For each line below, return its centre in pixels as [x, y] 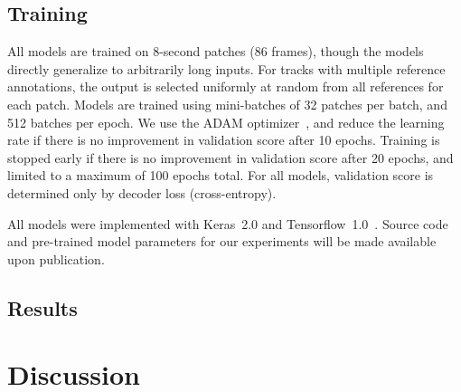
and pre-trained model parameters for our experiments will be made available [222, 241]
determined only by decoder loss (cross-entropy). [142, 192]
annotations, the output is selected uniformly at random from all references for [226, 86]
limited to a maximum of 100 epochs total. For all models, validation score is [221, 175]
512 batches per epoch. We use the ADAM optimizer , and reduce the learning [226, 122]
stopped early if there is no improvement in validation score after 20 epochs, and [230, 157]
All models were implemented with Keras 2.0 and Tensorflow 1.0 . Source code [228, 223]
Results [42, 307]
